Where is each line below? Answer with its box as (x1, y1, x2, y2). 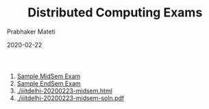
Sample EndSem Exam (16, 79, 81, 87)
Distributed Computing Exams (27, 5, 203, 21)
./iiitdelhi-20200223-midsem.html (16, 86, 112, 95)
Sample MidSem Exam (16, 72, 81, 80)
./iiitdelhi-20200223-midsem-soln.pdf (16, 94, 125, 102)
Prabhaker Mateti (7, 27, 56, 36)
